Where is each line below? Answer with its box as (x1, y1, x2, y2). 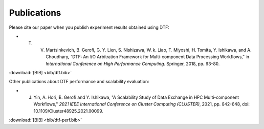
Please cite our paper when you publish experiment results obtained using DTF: (9, 24, 170, 30)
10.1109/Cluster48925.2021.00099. (33, 108, 104, 114)
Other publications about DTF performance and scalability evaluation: (9, 79, 149, 85)
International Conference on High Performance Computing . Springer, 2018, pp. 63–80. (45, 61, 220, 66)
